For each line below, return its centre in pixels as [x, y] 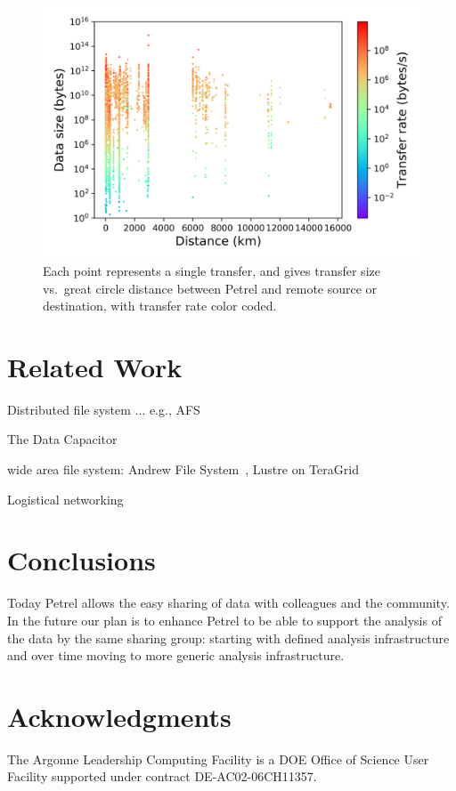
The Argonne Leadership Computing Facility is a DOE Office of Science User [218, 759]
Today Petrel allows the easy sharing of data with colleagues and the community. [228, 603]
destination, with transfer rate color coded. [160, 306]
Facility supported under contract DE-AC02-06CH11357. [162, 776]
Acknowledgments [119, 716]
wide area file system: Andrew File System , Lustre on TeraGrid [183, 469]
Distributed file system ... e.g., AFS [104, 409]
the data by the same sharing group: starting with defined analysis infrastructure [228, 638]
